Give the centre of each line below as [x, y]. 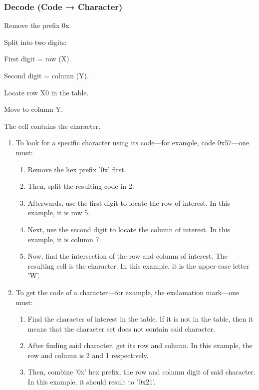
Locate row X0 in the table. [46, 92]
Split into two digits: [35, 42]
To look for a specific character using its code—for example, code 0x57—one [132, 143]
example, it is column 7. [64, 239]
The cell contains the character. [52, 126]
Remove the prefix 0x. [38, 25]
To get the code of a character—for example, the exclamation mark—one [128, 292]
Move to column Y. [33, 109]
